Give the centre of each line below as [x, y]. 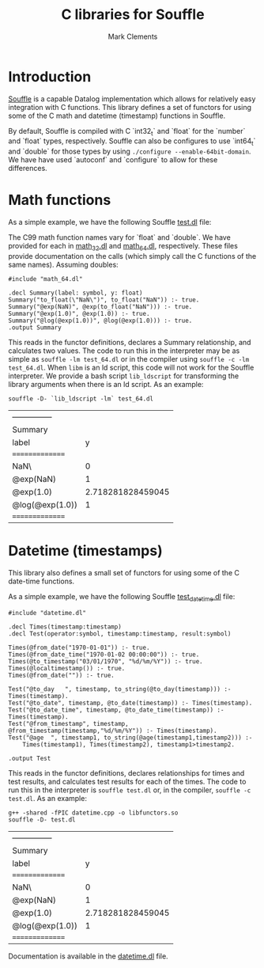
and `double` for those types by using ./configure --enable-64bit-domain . [130, 151]
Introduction [50, 76]
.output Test [30, 758]
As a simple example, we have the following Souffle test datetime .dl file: [122, 597]
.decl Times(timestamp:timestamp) [65, 627]
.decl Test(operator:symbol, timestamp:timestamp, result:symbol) [120, 634]
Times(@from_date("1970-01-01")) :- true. [79, 647]
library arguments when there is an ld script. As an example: [106, 385]
